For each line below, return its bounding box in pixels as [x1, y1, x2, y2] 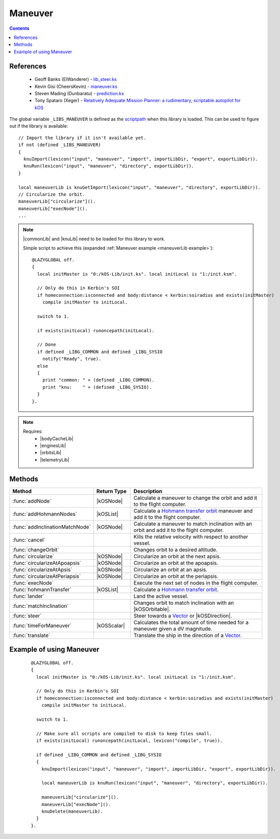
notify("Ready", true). [42, 356, 102, 362]
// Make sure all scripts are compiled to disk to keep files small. [36, 731, 212, 736]
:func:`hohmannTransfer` [12, 586, 72, 593]
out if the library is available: [9, 123, 68, 129]
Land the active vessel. [133, 592, 189, 599]
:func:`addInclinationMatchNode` [12, 523, 91, 531]
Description [133, 488, 163, 495]
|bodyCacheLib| [40, 435, 74, 441]
